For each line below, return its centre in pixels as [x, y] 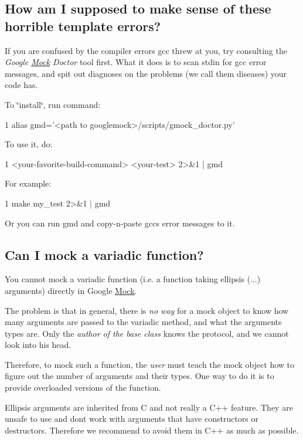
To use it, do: [29, 144]
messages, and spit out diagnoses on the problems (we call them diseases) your [146, 73]
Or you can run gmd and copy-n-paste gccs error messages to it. [120, 223]
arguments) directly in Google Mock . [71, 290]
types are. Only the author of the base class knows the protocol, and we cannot [147, 333]
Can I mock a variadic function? [104, 254]
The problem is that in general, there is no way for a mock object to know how [147, 310]
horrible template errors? [83, 26]
